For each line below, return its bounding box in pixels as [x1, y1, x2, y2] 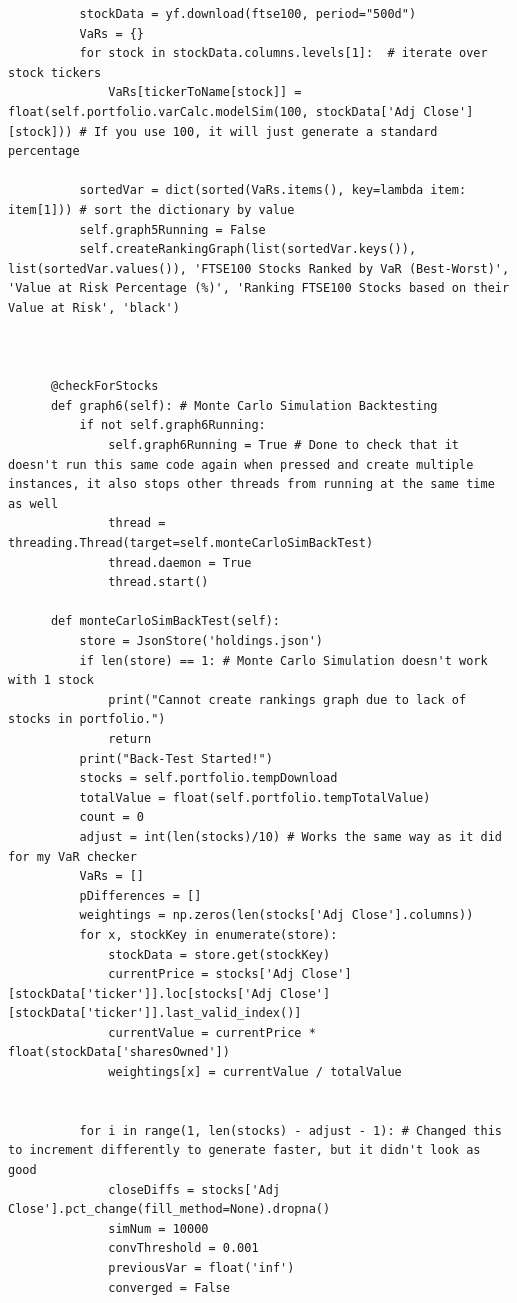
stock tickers [8, 65, 102, 80]
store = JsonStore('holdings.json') [79, 634, 323, 648]
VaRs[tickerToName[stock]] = [108, 85, 302, 100]
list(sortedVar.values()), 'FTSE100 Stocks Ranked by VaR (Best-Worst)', [8, 261, 510, 276]
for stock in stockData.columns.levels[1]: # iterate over [79, 46, 488, 61]
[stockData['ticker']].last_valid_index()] [8, 1006, 302, 1021]
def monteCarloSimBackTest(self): [50, 614, 281, 629]
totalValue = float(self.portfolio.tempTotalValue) [79, 790, 431, 805]
